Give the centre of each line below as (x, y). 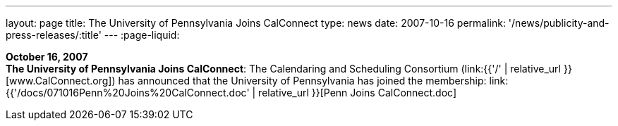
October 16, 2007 (47, 57)
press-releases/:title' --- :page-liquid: (93, 35)
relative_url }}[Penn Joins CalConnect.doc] (358, 93)
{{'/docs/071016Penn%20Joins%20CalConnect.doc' (128, 93)
